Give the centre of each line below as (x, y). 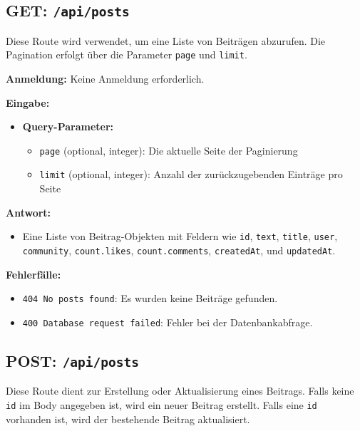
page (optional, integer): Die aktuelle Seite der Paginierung (169, 150)
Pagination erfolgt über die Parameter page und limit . (127, 54)
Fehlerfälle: (34, 274)
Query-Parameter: (68, 126)
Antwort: (29, 212)
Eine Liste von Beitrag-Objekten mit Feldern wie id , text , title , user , (180, 236)
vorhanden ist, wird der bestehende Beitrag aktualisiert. (128, 419)
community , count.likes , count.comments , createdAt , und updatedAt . (179, 250)
